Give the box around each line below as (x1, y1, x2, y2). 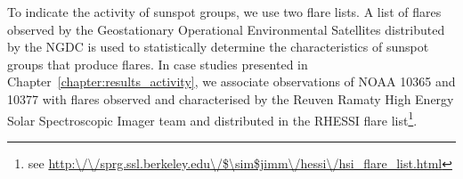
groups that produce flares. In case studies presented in (7, 54, 308, 73)
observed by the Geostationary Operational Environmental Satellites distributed (7, 20, 445, 38)
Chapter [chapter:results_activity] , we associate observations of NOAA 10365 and (7, 72, 456, 91)
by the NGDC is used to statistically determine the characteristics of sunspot (7, 37, 429, 56)
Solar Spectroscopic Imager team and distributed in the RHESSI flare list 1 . (7, 108, 418, 129)
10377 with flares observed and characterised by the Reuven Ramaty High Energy (7, 89, 454, 108)
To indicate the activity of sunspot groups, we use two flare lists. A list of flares (7, 3, 442, 20)
